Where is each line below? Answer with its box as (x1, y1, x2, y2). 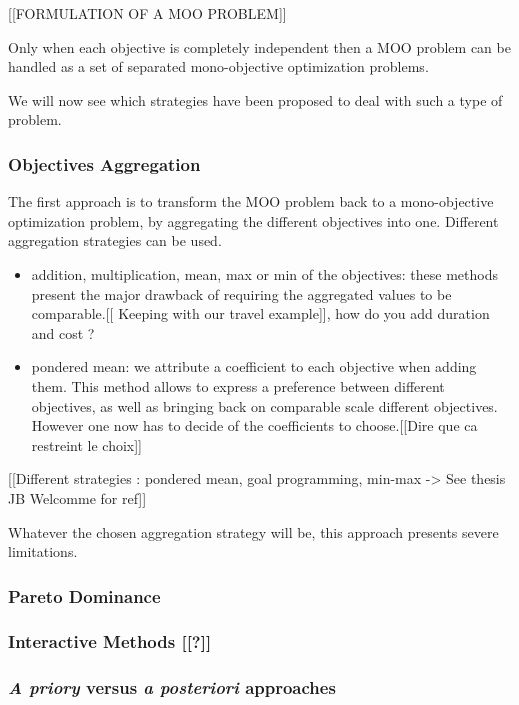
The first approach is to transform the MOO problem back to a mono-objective (8, 191, 494, 212)
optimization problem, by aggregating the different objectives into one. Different (8, 210, 499, 231)
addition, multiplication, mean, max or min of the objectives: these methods (31, 263, 498, 284)
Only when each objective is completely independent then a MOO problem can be (8, 36, 511, 57)
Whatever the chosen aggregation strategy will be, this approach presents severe (8, 521, 499, 542)
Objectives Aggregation (8, 151, 201, 176)
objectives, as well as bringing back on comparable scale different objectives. (31, 395, 498, 416)
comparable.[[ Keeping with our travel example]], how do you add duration (31, 303, 490, 324)
